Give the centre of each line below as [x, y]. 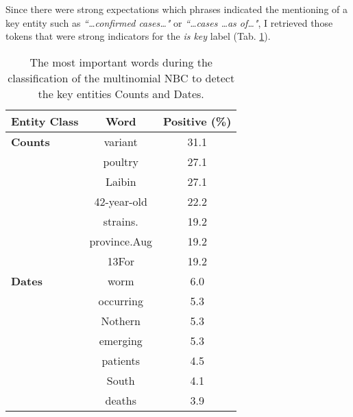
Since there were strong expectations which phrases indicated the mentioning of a [176, 9]
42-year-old [121, 201]
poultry [121, 161]
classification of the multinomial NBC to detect [121, 78]
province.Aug [121, 241]
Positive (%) [197, 121]
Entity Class [45, 121]
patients [121, 360]
